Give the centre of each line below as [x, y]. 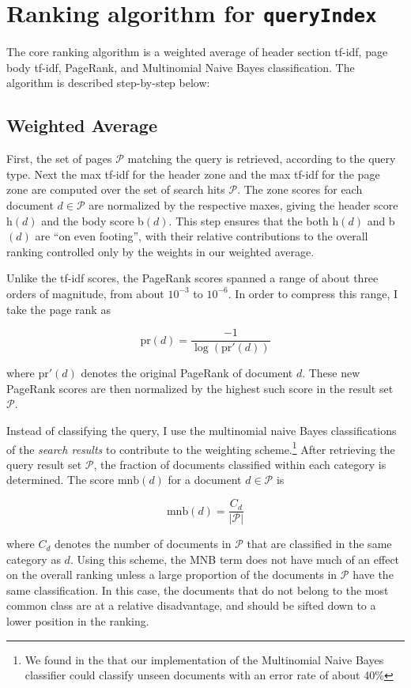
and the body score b [92, 220]
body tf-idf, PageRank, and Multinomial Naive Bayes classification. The [181, 67]
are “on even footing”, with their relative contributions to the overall [202, 236]
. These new [331, 373]
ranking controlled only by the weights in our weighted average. [160, 251]
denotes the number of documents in [143, 544]
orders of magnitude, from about [85, 293]
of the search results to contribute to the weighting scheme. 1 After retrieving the [201, 448]
